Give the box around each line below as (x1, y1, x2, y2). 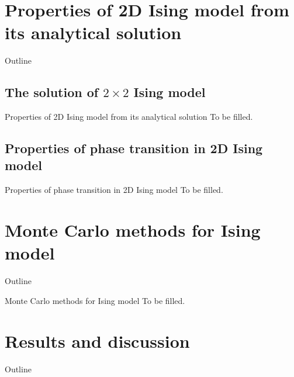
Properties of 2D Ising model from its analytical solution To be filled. (5, 110, 253, 123)
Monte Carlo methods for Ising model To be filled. (5, 294, 185, 306)
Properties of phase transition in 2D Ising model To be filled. (5, 184, 223, 196)
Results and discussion (5, 328, 190, 352)
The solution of (5, 83, 99, 101)
